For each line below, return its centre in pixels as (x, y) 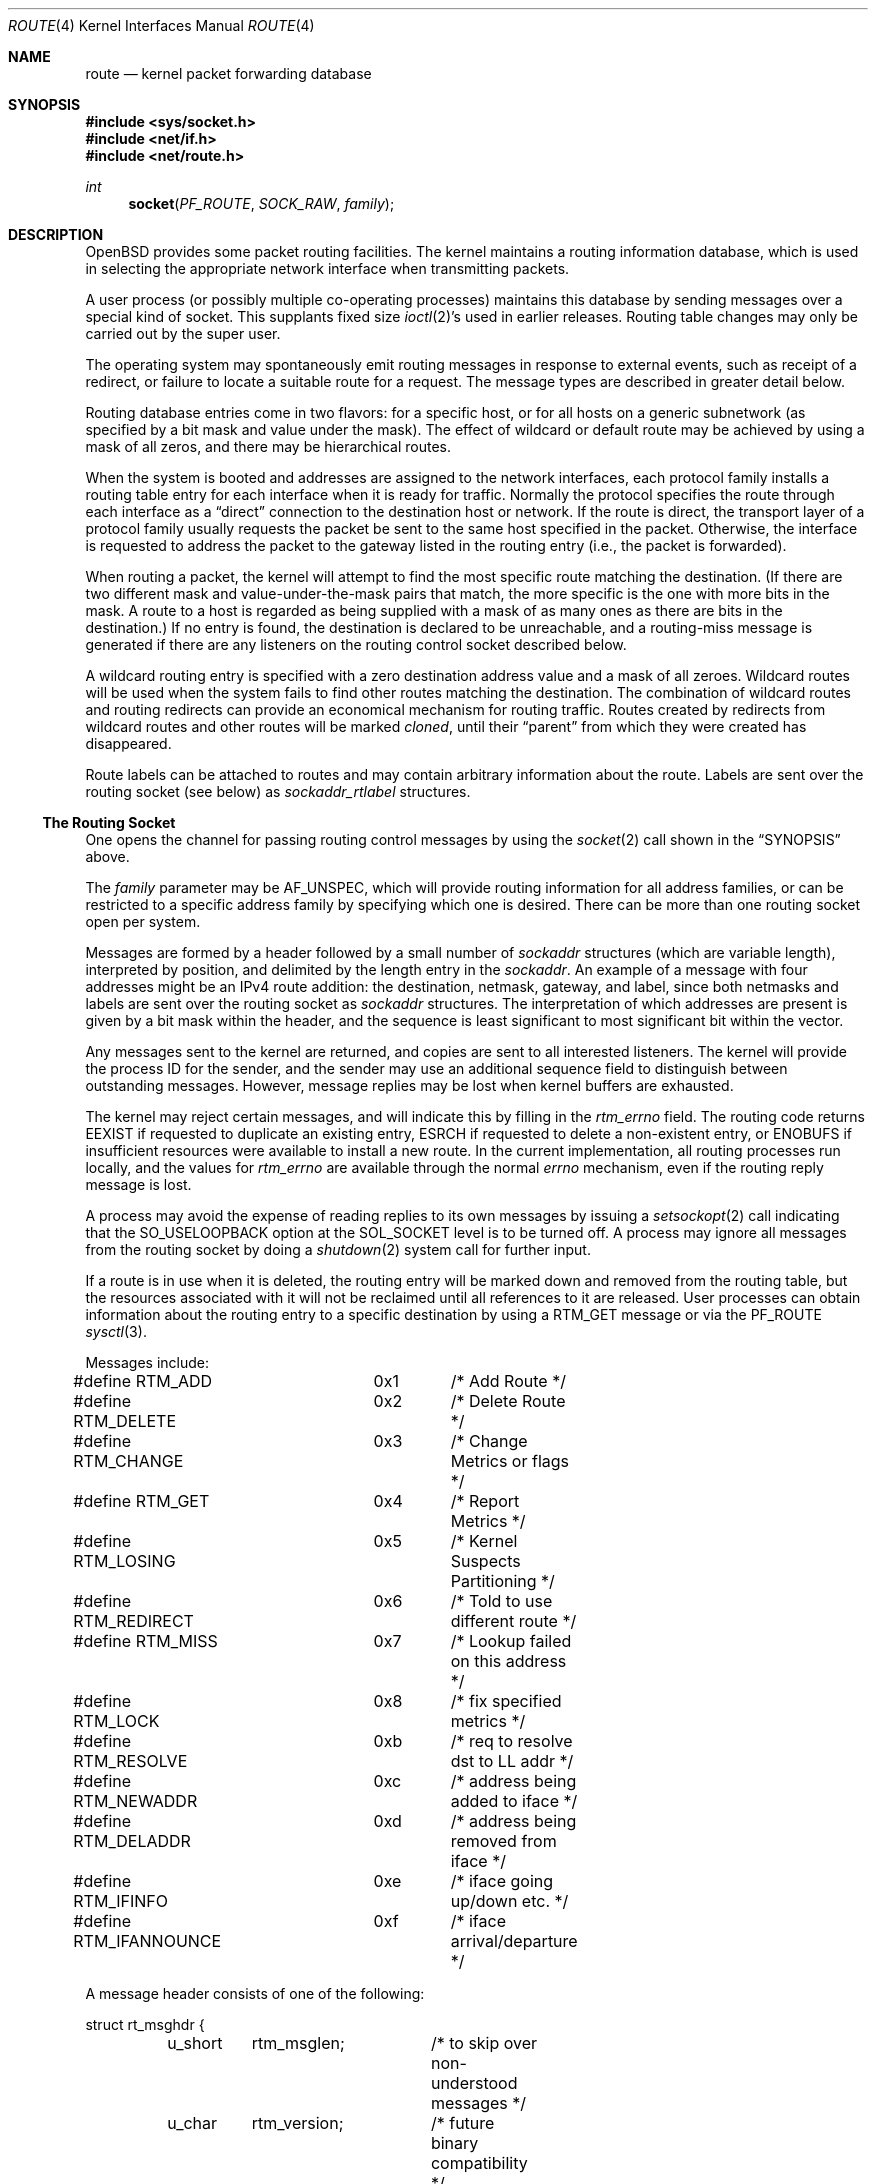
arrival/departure (514, 1941)
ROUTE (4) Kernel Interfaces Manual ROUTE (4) (161, 25)
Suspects (485, 1561)
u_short (195, 2043)
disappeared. (128, 743)
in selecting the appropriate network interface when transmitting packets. (327, 268)
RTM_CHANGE (128, 1461)
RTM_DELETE (124, 1421)
